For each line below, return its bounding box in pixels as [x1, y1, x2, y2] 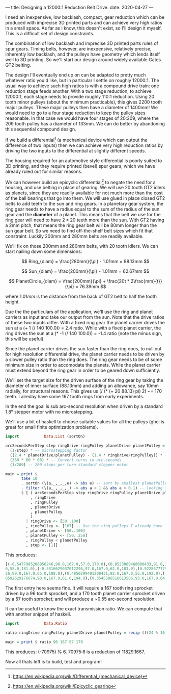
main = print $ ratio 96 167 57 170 [5, 639, 83, 645]
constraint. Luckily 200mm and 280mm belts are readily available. [5, 233, 144, 239]
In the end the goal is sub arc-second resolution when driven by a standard [5, 403, 163, 409]
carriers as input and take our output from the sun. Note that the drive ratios [5, 314, 164, 320]
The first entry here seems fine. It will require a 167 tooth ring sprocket [5, 585, 153, 591]
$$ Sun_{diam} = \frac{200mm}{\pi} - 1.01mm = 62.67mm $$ [21, 268, 150, 274]
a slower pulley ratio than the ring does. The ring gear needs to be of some [5, 356, 162, 363]
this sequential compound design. [5, 126, 76, 132]
